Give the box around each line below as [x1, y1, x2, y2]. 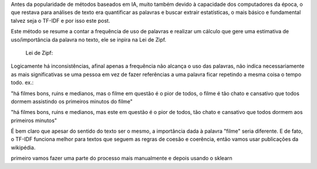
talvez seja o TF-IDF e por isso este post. [11, 17, 110, 24]
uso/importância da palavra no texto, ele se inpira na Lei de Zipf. [11, 36, 167, 43]
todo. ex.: [11, 79, 34, 86]
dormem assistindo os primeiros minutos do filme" [11, 98, 133, 105]
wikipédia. [11, 144, 36, 151]
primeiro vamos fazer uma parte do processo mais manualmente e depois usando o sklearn [11, 155, 232, 162]
